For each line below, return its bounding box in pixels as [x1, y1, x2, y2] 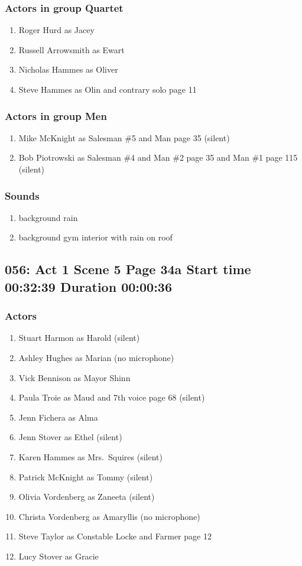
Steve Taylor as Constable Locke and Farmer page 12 [18, 530, 212, 542]
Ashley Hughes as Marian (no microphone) [18, 351, 174, 363]
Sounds [5, 188, 40, 203]
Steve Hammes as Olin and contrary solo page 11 [18, 83, 197, 95]
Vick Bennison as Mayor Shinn [18, 371, 131, 383]
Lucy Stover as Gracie [18, 549, 99, 562]
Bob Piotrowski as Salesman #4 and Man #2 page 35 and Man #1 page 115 [18, 151, 298, 164]
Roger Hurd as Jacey [18, 24, 95, 36]
